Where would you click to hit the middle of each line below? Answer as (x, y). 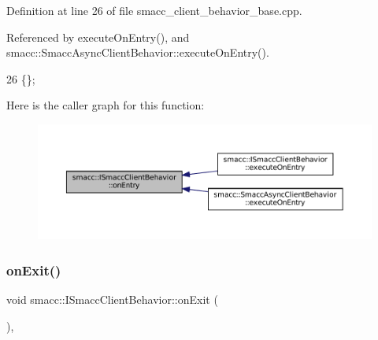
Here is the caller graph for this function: (106, 105)
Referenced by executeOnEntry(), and (98, 37)
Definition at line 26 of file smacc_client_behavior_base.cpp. (154, 10)
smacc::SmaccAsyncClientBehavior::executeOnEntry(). (138, 52)
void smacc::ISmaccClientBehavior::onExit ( (112, 299)
